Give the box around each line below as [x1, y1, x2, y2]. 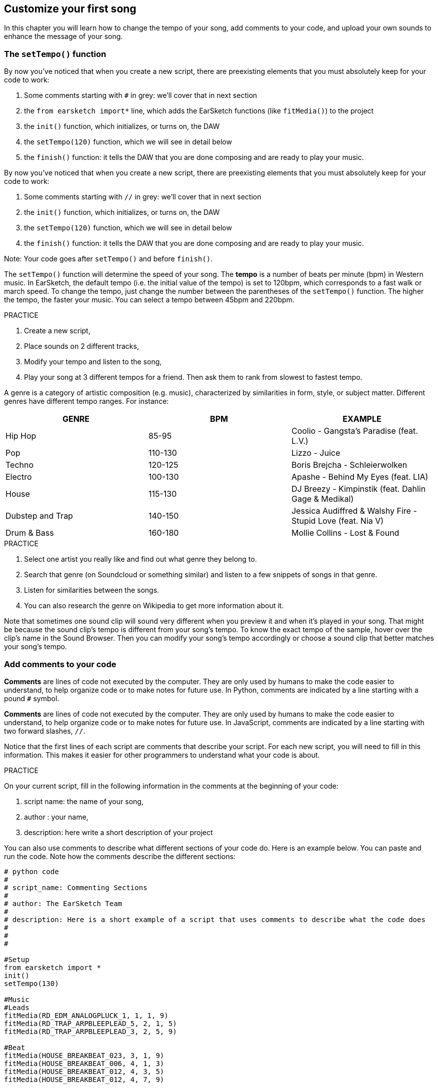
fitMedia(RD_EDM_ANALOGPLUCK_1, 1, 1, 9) [4, 1011, 168, 1020]
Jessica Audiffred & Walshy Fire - [291, 506, 417, 516]
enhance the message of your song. [4, 32, 123, 41]
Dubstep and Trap [5, 511, 73, 521]
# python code [4, 867, 59, 876]
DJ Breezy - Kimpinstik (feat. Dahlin [291, 484, 426, 494]
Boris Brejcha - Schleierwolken [291, 460, 407, 470]
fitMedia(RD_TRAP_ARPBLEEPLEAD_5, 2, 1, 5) [4, 1019, 177, 1028]
